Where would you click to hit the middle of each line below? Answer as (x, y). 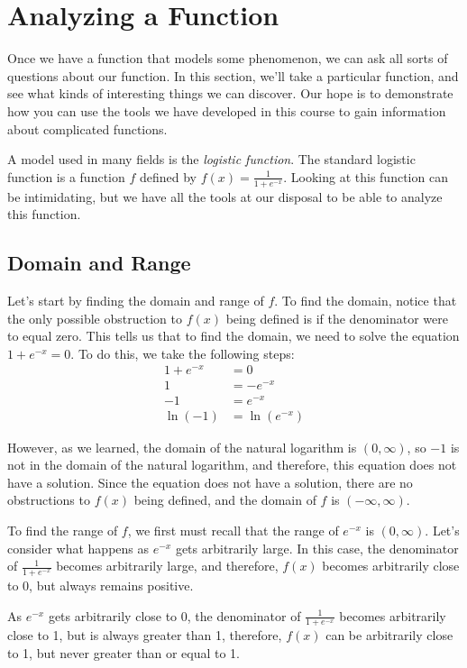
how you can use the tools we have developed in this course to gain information (227, 110)
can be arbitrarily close (389, 635)
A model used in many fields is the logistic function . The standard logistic (211, 159)
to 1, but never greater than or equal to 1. (124, 653)
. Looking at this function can (366, 176)
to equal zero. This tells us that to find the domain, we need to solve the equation (233, 336)
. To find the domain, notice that (366, 300)
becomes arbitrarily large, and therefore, (167, 566)
